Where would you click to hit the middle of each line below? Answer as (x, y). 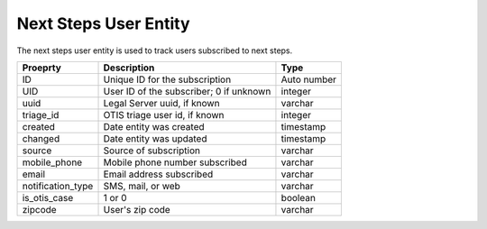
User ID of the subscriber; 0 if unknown (187, 91)
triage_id (41, 114)
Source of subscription (152, 151)
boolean (298, 197)
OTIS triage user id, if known (164, 114)
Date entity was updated (155, 138)
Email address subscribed (158, 174)
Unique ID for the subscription (167, 79)
